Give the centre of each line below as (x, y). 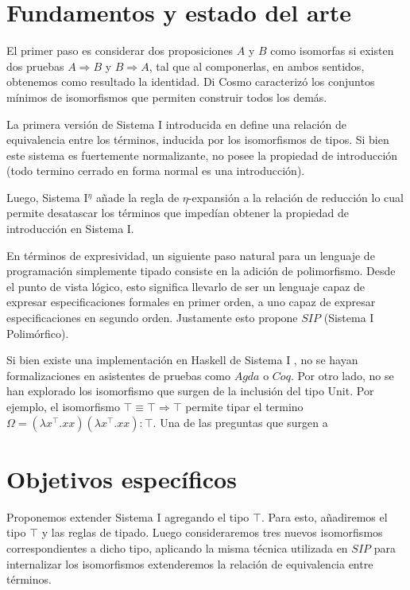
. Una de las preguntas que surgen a (240, 422)
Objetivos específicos (122, 478)
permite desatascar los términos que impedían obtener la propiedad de (178, 213)
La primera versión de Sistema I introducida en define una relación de (176, 124)
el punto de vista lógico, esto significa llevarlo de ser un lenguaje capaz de (186, 286)
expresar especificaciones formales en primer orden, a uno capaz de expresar (191, 302)
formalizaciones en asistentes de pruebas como (118, 375)
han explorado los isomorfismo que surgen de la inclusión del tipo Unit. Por (190, 391)
